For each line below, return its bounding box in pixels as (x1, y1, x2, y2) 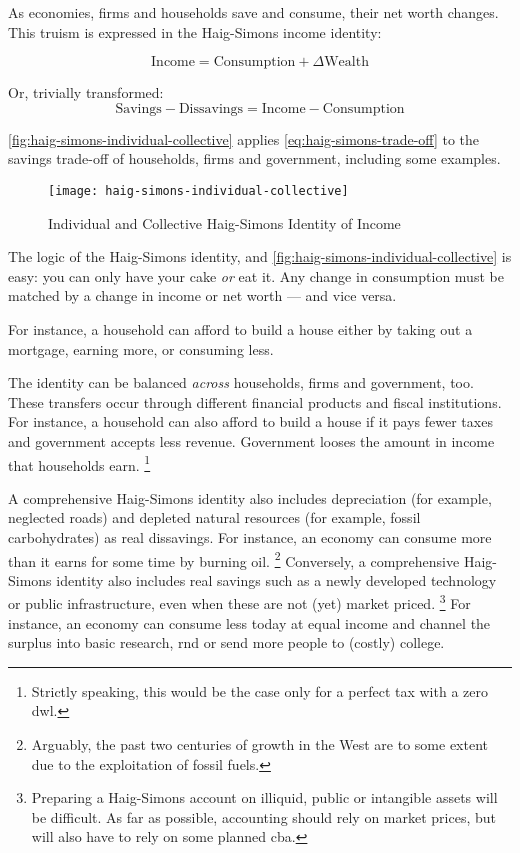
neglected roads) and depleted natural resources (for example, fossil (8, 507, 421, 528)
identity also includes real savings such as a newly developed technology (56, 569, 497, 590)
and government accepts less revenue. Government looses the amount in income (8, 430, 495, 451)
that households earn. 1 (8, 451, 151, 475)
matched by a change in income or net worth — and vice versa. (8, 285, 397, 306)
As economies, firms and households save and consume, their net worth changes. (8, 2, 499, 22)
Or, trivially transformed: (8, 82, 164, 103)
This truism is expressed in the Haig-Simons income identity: (8, 21, 382, 42)
